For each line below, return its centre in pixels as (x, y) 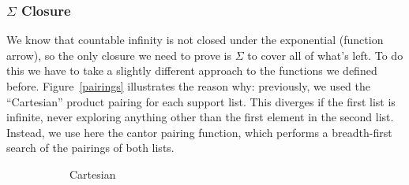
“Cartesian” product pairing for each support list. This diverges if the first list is (201, 101)
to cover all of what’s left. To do (325, 55)
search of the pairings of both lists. (90, 148)
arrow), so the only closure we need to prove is (119, 55)
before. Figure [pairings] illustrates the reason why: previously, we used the (188, 86)
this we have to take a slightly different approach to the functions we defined (192, 70)
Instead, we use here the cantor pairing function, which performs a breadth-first (199, 132)
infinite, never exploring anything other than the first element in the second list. (200, 117)
